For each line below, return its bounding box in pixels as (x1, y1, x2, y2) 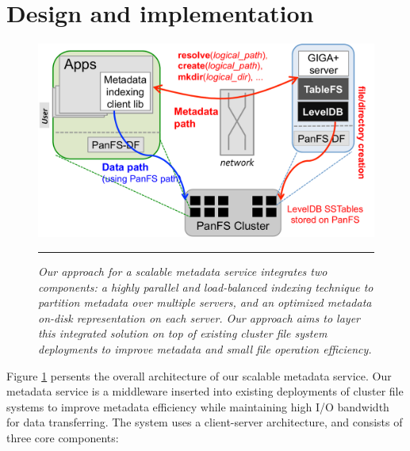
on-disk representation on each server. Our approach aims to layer (38, 309, 360, 326)
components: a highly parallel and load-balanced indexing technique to (38, 278, 374, 295)
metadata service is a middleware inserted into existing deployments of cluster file (6, 383, 404, 399)
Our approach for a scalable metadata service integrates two (38, 263, 328, 280)
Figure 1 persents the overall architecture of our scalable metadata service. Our (6, 367, 392, 384)
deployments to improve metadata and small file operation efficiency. (38, 340, 372, 357)
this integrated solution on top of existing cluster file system (38, 325, 328, 342)
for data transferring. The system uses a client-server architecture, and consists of (6, 414, 403, 430)
